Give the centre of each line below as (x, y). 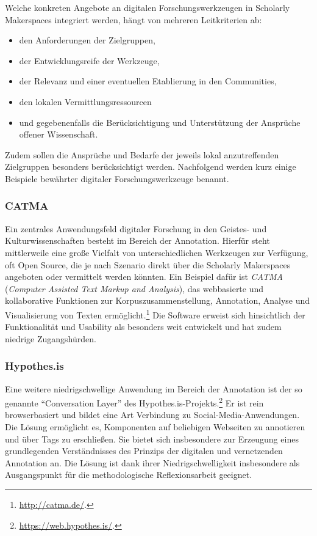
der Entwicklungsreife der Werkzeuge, (89, 60)
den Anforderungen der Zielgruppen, (87, 40)
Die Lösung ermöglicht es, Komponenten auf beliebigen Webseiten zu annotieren (155, 427)
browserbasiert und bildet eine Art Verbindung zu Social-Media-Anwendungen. (152, 415)
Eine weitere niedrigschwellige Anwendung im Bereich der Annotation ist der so (154, 388)
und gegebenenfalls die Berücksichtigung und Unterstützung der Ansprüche (160, 122)
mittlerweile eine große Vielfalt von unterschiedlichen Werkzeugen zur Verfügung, (157, 252)
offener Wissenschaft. (59, 134)
